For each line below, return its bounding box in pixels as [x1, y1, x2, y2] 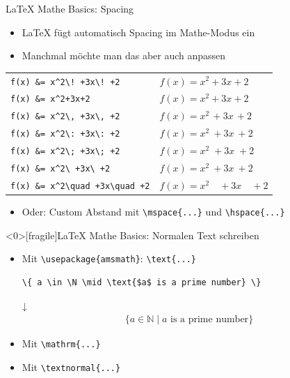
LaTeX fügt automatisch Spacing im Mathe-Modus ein [22, 24, 255, 39]
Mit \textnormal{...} [22, 359, 121, 374]
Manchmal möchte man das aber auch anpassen [22, 48, 226, 63]
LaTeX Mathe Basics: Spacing [6, 1, 134, 15]
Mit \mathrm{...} [22, 336, 101, 351]
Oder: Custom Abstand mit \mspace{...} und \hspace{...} [22, 204, 285, 219]
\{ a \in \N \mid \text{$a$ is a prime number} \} [22, 278, 261, 288]
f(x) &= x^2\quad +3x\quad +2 [10, 181, 150, 191]
